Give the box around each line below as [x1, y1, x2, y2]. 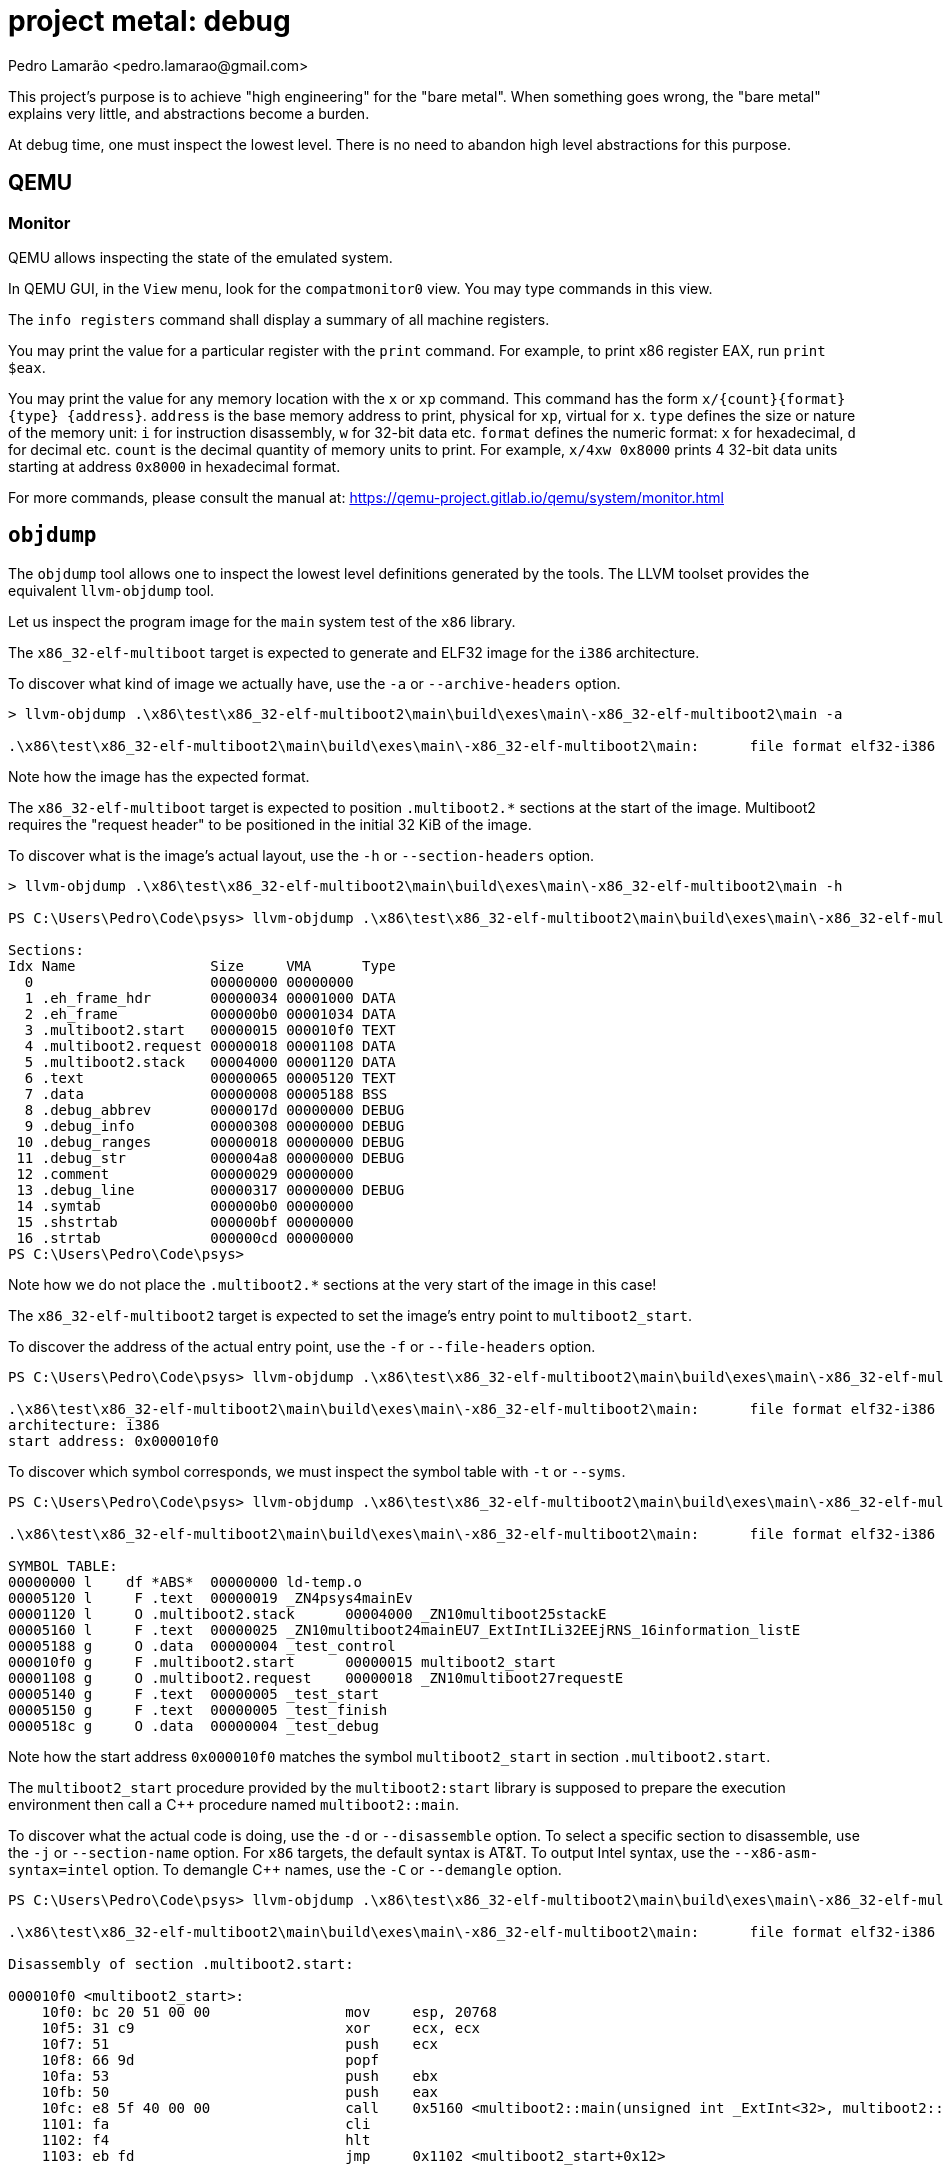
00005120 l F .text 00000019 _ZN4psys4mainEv [8, 1589, 413, 1606]
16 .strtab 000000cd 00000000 [16, 1229, 354, 1246]
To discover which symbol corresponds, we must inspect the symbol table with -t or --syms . [8, 1462, 626, 1480]
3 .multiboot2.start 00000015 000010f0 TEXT [24, 1021, 396, 1038]
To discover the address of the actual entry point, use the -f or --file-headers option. [8, 1337, 596, 1355]
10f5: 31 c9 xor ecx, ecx [41, 2019, 481, 2036]
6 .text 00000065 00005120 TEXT [24, 1069, 396, 1086]
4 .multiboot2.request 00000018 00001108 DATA [24, 1037, 396, 1054]
